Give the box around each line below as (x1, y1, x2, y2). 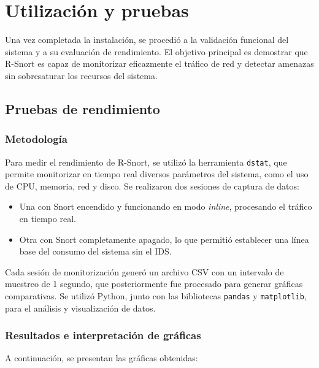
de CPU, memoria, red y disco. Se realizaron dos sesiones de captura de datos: (5, 179, 299, 192)
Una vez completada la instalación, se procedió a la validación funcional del (5, 33, 289, 46)
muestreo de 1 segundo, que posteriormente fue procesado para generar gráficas (5, 277, 303, 290)
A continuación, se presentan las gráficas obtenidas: (5, 351, 198, 364)
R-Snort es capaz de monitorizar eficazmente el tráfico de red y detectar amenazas (5, 57, 314, 70)
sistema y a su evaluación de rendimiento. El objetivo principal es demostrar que (5, 45, 308, 58)
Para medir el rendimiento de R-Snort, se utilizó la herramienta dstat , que (5, 155, 287, 168)
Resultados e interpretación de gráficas (5, 328, 201, 343)
